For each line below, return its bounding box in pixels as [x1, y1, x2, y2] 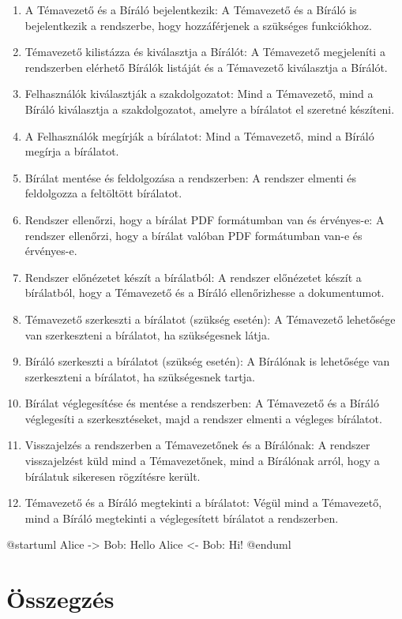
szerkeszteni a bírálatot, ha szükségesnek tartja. [24, 368, 255, 385]
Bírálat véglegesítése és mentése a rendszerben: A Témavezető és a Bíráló [24, 395, 379, 411]
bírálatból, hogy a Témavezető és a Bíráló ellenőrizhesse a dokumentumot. [24, 284, 385, 301]
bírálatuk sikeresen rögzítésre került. [24, 467, 201, 484]
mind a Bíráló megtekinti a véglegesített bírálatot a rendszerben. [24, 509, 339, 526]
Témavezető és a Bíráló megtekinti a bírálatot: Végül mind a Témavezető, [24, 494, 382, 511]
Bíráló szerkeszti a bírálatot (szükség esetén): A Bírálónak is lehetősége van [24, 353, 390, 370]
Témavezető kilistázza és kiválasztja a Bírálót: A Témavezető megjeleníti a [24, 43, 385, 60]
